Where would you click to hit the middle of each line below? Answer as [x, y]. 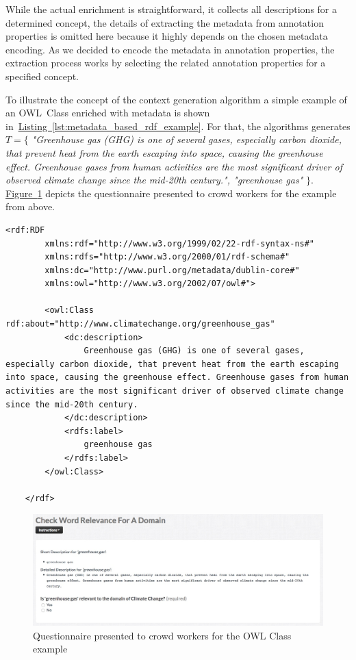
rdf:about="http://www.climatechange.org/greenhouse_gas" [140, 324]
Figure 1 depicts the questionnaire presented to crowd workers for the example [171, 193]
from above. [30, 206]
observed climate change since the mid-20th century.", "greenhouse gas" [154, 180]
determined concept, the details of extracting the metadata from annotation [165, 22]
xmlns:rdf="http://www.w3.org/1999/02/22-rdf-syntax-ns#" [180, 243]
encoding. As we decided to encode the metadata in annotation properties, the [170, 49]
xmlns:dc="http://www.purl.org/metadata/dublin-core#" [172, 270]
